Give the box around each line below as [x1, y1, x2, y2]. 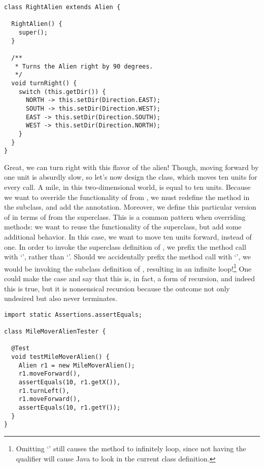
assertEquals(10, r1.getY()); [18, 404, 121, 411]
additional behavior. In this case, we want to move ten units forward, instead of [4, 231, 252, 242]
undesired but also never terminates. [4, 293, 117, 304]
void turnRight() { [11, 79, 77, 87]
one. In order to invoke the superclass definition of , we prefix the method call [4, 241, 246, 252]
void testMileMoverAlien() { [11, 353, 110, 361]
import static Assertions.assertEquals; [4, 311, 143, 318]
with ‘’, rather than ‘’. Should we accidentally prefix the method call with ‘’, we [4, 251, 251, 262]
